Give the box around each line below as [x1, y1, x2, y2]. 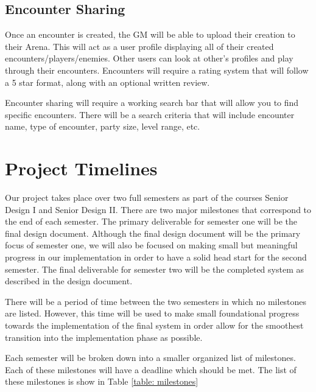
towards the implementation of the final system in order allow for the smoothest [5, 319, 304, 332]
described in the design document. [5, 275, 133, 287]
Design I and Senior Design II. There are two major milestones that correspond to [5, 203, 312, 215]
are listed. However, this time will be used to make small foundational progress [5, 307, 300, 320]
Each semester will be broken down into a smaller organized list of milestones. [5, 351, 296, 364]
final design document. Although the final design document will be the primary [5, 226, 301, 239]
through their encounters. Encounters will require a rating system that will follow [5, 63, 309, 76]
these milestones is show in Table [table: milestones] [5, 375, 198, 388]
